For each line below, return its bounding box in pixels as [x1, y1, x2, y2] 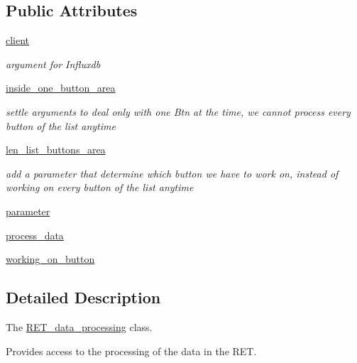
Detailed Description [6, 286, 161, 308]
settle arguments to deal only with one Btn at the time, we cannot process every [6, 104, 351, 119]
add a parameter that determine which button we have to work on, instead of [6, 166, 339, 180]
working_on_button [6, 251, 95, 266]
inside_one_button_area [6, 80, 116, 95]
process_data [6, 227, 64, 242]
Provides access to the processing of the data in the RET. [6, 343, 257, 358]
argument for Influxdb [6, 56, 101, 71]
